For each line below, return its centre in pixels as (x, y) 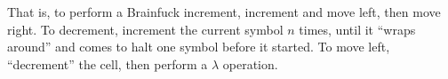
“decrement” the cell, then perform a (108, 63)
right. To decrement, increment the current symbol (145, 29)
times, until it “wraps (357, 29)
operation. (250, 63)
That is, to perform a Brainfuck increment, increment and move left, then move (224, 12)
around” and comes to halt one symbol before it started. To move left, (199, 47)
